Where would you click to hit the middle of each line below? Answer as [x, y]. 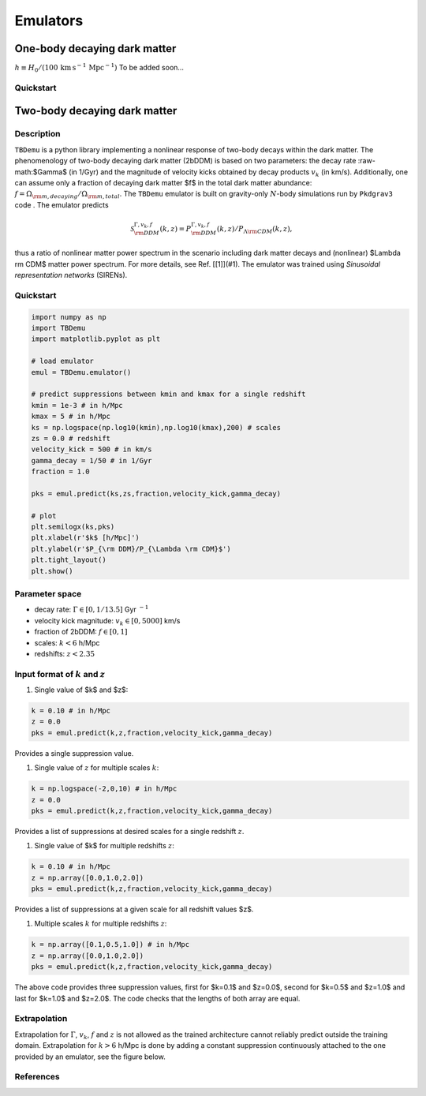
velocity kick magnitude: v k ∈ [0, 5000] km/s [107, 621]
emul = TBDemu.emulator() [81, 372]
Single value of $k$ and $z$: [81, 690]
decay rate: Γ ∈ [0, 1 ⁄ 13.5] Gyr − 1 [92, 609]
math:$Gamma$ [41, 172]
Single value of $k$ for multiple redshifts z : [105, 846]
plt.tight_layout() [69, 560]
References [37, 1077]
